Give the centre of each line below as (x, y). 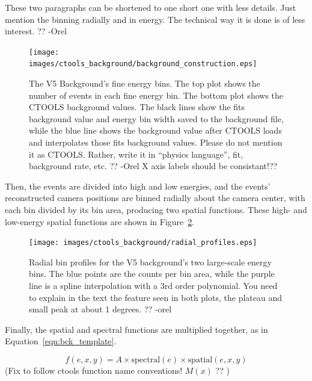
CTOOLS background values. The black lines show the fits (137, 107)
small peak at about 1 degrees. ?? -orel (100, 309)
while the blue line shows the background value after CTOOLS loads (155, 130)
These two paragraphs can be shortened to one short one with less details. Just (151, 7)
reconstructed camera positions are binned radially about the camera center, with (155, 198)
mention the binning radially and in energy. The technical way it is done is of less (155, 19)
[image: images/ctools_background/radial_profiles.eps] (143, 243)
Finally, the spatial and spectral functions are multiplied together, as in (136, 329)
